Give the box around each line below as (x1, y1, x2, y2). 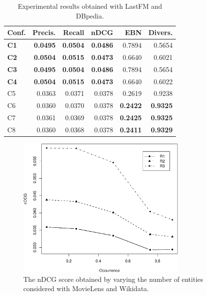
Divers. (148, 27, 173, 37)
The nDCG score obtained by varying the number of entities (23, 274, 204, 284)
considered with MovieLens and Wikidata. (23, 283, 149, 294)
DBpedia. (76, 10, 104, 20)
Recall (63, 27, 85, 37)
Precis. (33, 27, 56, 37)
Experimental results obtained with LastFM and (17, 1, 162, 11)
